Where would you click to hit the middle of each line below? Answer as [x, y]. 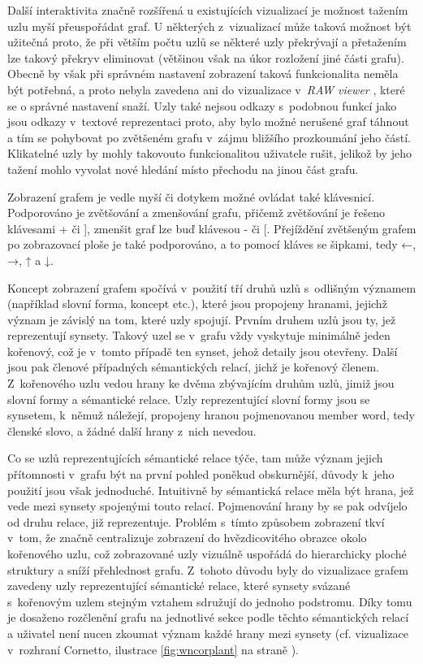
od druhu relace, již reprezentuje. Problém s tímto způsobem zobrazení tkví [196, 521]
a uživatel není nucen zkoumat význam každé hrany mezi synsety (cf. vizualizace [208, 633]
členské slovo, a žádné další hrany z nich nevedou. [132, 430]
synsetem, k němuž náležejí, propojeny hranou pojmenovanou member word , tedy [211, 415]
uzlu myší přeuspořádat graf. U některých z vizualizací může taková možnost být [209, 26]
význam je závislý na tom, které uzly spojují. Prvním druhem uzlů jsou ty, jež [202, 319]
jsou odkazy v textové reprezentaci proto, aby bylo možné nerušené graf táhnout [208, 122]
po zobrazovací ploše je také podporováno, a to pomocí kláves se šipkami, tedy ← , [212, 244]
